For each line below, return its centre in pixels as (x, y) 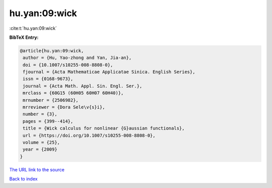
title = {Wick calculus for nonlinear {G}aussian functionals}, (104, 128)
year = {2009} (40, 149)
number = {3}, (40, 114)
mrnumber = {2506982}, (51, 100)
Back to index (23, 179)
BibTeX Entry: (24, 37)
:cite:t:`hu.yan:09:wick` (33, 28)
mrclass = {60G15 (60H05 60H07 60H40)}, (73, 93)
